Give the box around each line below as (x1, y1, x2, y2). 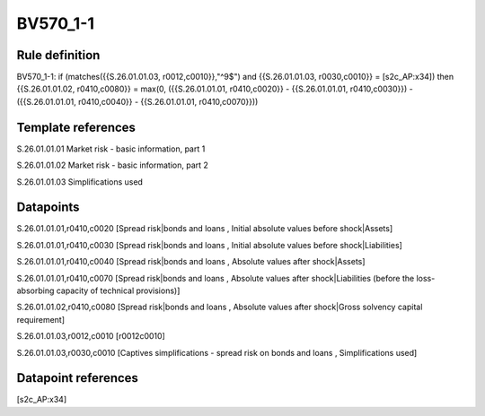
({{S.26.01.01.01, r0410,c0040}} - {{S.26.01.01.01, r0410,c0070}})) (16, 96, 259, 107)
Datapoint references (16, 370, 139, 386)
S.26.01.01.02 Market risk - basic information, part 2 (16, 160, 208, 170)
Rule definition (16, 48, 101, 63)
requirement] (16, 314, 66, 325)
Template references (16, 119, 137, 134)
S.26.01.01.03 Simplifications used (16, 176, 144, 187)
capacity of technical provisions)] (56, 285, 181, 296)
